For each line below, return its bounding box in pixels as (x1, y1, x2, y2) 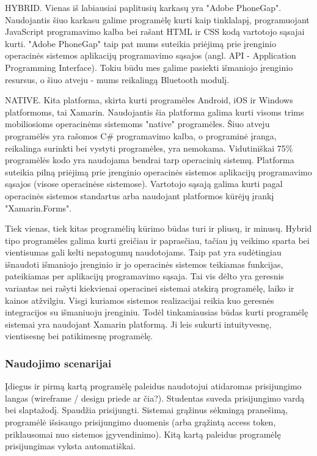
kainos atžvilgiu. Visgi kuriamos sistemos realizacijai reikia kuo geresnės (5, 293, 274, 306)
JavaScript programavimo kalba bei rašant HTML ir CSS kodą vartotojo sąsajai (5, 25, 305, 38)
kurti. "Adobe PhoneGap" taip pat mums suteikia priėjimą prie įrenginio (5, 37, 276, 50)
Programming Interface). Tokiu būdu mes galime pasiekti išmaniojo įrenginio (5, 61, 293, 73)
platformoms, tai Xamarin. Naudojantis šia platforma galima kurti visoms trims (5, 105, 304, 118)
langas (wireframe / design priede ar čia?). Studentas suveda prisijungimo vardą (5, 391, 305, 404)
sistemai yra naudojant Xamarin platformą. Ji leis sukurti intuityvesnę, (5, 317, 272, 330)
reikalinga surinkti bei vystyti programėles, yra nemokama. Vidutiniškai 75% (5, 141, 293, 154)
